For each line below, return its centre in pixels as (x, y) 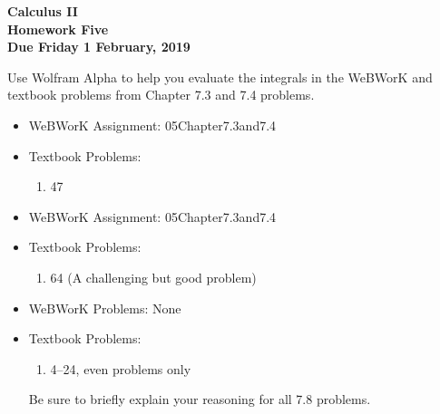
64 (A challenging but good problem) (153, 277)
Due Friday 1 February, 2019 (99, 47)
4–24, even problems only (121, 368)
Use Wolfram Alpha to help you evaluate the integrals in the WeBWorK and (220, 77)
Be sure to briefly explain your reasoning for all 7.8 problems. (200, 399)
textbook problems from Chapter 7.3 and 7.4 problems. (161, 95)
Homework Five (58, 29)
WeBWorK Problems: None (105, 308)
